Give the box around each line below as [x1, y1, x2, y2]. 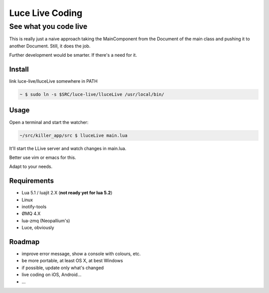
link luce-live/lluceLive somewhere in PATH [9, 78, 98, 84]
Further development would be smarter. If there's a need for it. [9, 52, 137, 58]
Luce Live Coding [9, 7, 83, 18]
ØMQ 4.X [21, 211, 41, 217]
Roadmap [9, 237, 40, 246]
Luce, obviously [21, 225, 54, 231]
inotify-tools [21, 204, 47, 209]
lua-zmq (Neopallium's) [21, 217, 70, 224]
